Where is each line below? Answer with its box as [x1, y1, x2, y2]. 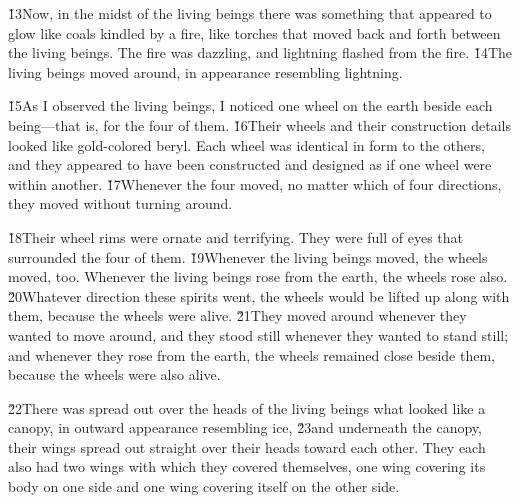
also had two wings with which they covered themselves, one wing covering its [8, 456, 486, 477]
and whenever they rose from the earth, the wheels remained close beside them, [8, 344, 495, 365]
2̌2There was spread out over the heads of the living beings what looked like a [8, 397, 486, 418]
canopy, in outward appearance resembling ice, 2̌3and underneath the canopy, [8, 417, 482, 438]
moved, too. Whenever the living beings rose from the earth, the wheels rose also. [8, 266, 508, 287]
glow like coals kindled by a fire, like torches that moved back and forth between [8, 22, 501, 43]
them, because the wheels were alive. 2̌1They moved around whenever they [8, 305, 467, 326]
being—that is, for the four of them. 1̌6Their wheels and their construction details [8, 114, 511, 135]
